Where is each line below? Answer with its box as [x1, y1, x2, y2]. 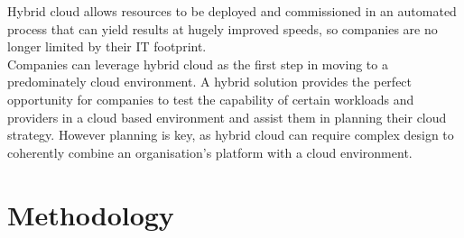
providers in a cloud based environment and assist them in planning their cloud [7, 107, 447, 126]
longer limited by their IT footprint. [7, 37, 207, 56]
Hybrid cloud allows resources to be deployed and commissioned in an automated [7, 2, 457, 20]
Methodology [7, 196, 174, 233]
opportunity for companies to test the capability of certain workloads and [7, 89, 414, 108]
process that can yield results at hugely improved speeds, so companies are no [7, 19, 438, 38]
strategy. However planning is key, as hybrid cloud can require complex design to [7, 125, 454, 144]
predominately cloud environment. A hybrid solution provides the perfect [7, 72, 413, 91]
